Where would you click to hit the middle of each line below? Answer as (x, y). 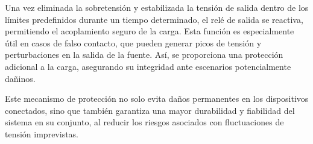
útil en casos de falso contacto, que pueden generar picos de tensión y (133, 42)
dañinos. (20, 78)
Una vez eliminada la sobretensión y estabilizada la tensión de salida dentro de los (157, 7)
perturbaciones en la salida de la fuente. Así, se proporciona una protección (144, 55)
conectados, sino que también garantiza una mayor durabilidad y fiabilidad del (150, 110)
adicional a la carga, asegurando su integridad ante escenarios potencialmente (148, 66)
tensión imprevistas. (42, 133)
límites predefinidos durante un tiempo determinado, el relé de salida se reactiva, (154, 19)
